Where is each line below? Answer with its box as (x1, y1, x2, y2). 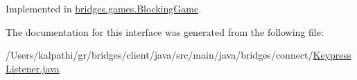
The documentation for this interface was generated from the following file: (6, 24, 324, 39)
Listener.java (6, 61, 60, 75)
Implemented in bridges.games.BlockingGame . (6, 1, 202, 15)
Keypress (313, 48, 351, 62)
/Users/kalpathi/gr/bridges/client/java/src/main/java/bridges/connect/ (6, 48, 313, 62)
